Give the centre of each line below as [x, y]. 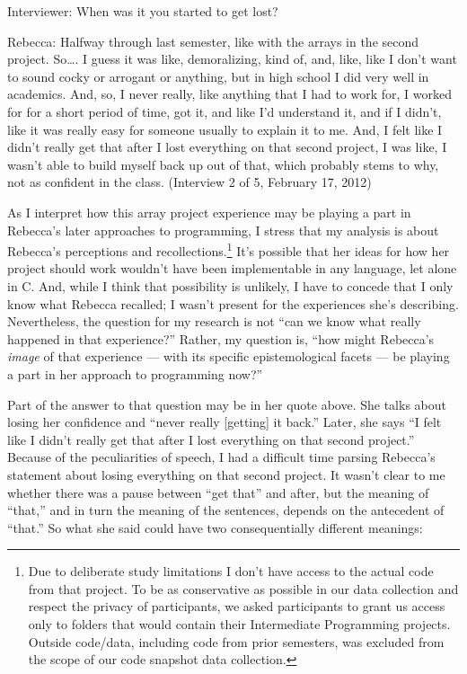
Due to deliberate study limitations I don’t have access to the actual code [231, 571]
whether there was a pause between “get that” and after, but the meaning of [218, 492]
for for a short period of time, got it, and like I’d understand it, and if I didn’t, [225, 111]
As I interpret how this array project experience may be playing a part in [209, 212]
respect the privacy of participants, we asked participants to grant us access [237, 606]
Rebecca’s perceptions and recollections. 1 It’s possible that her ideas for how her [229, 249]
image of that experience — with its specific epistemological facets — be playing [229, 356]
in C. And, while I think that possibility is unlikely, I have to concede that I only [230, 285]
